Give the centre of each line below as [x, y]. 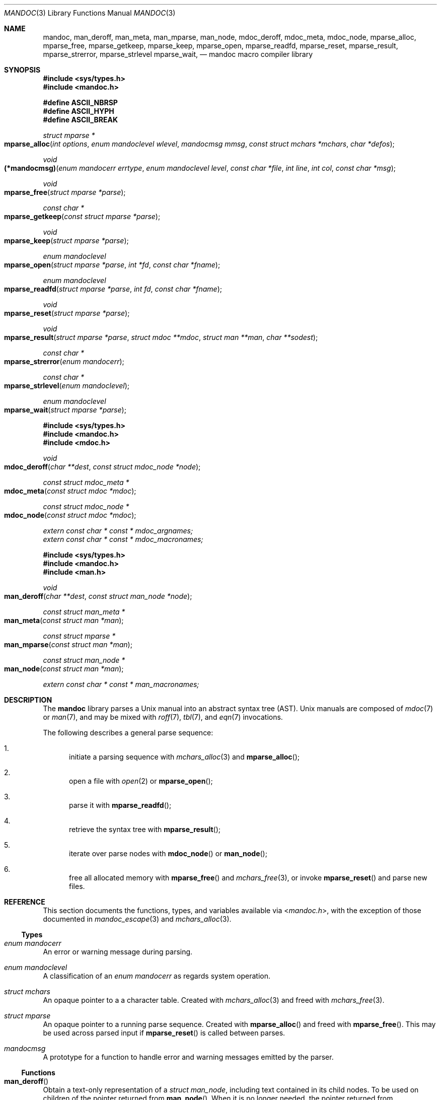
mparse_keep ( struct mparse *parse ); [66, 240]
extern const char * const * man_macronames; [121, 684]
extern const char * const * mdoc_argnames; [118, 531]
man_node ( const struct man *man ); [64, 669]
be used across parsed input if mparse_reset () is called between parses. [164, 1033]
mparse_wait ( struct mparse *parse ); [65, 410]
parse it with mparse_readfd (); [120, 805]
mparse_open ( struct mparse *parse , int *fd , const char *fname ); [112, 265]
